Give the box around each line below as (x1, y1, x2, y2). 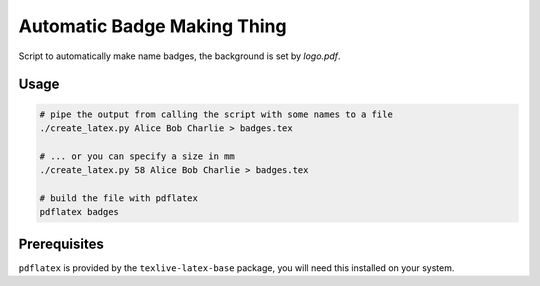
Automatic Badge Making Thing (18, 15, 287, 37)
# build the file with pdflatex (39, 192, 199, 204)
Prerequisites (18, 235, 104, 252)
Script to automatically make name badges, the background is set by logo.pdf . (18, 50, 341, 62)
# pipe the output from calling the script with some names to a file (39, 108, 394, 120)
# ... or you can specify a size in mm (39, 150, 235, 162)
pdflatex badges (39, 206, 120, 218)
